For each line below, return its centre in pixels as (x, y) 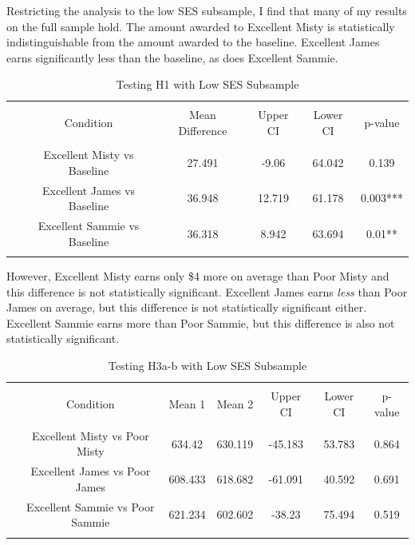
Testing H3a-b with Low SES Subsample (207, 365)
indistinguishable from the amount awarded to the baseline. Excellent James (193, 42)
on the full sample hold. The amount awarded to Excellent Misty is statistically (201, 26)
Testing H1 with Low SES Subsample (207, 84)
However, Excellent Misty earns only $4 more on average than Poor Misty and (198, 275)
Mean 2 (235, 403)
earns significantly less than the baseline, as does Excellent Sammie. (172, 57)
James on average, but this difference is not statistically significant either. (187, 307)
